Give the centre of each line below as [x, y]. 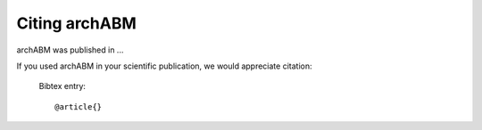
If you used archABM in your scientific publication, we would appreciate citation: [164, 66]
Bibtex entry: [62, 86]
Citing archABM [77, 23]
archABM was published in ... [70, 50]
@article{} [79, 106]
